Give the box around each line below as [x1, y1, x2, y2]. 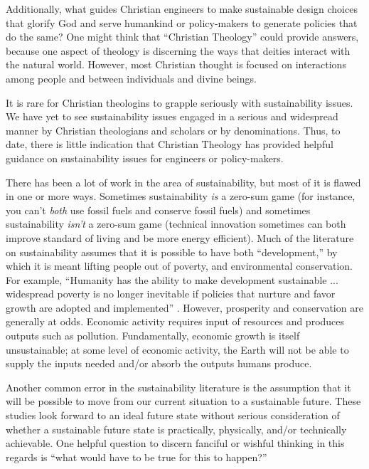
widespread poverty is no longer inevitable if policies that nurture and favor [6, 286, 336, 301]
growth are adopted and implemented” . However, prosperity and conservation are [6, 300, 363, 315]
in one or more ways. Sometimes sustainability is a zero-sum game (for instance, [6, 189, 355, 204]
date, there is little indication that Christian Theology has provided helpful [6, 137, 333, 152]
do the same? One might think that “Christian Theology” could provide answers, [6, 29, 359, 44]
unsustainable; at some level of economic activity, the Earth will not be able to [6, 342, 349, 357]
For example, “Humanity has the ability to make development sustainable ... [6, 272, 338, 287]
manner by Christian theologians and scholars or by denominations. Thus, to [6, 122, 341, 137]
